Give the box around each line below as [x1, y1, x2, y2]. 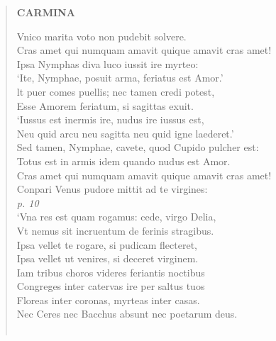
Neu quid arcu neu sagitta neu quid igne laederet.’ [16, 125, 234, 140]
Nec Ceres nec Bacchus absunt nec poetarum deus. [16, 306, 238, 321]
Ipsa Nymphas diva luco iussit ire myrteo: [16, 56, 199, 71]
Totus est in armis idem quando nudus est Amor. [16, 153, 231, 168]
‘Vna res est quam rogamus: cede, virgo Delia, [16, 209, 216, 224]
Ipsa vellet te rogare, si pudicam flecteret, [16, 237, 197, 252]
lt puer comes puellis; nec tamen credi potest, [16, 84, 215, 99]
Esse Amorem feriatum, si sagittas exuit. [16, 98, 194, 113]
